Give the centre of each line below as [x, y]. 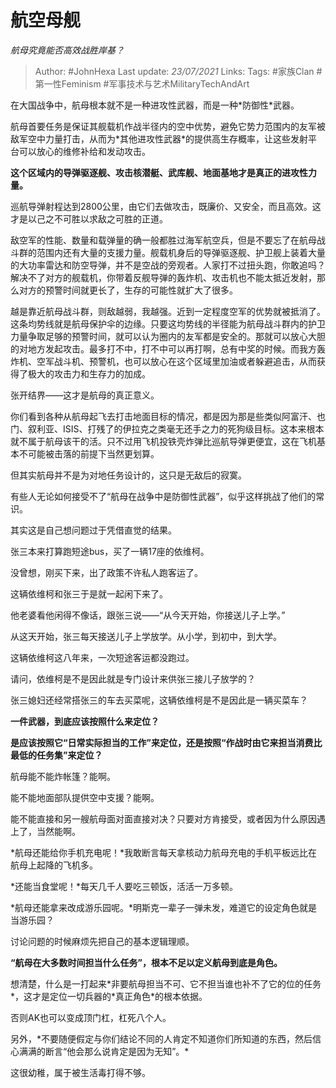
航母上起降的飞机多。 [54, 865]
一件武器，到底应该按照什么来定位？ [85, 721]
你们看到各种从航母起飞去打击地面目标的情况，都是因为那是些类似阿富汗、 [163, 416]
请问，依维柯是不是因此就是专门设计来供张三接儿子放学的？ [133, 678]
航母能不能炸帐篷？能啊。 [63, 776]
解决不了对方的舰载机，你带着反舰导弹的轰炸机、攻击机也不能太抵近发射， [163, 277]
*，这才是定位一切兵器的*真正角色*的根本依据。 [109, 996]
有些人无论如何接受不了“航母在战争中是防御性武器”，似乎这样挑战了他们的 [163, 496]
